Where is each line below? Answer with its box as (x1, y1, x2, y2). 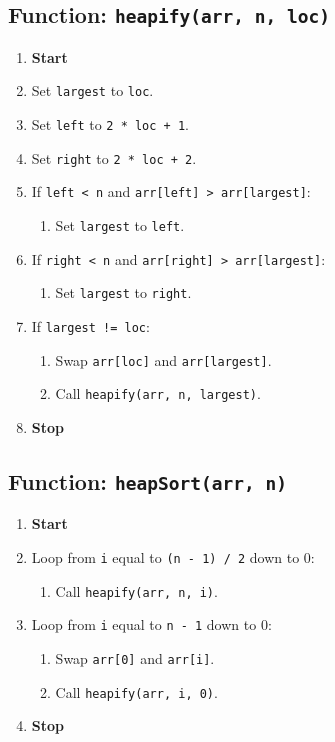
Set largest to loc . (31, 80, 154, 101)
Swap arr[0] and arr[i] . (55, 647, 215, 668)
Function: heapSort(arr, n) (8, 465, 287, 496)
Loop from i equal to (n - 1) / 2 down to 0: (31, 546, 315, 567)
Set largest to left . (55, 215, 185, 235)
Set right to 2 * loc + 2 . (31, 147, 197, 168)
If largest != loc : (31, 315, 150, 336)
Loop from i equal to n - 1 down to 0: (31, 614, 272, 635)
